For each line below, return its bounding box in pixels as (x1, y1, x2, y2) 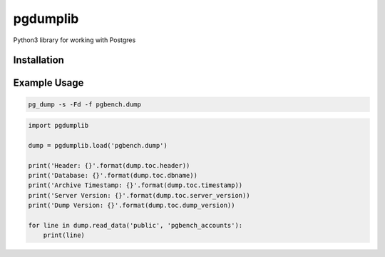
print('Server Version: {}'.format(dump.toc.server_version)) (28, 191, 250, 199)
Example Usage (13, 77, 84, 89)
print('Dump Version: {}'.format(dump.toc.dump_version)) (28, 201, 235, 210)
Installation (13, 54, 64, 66)
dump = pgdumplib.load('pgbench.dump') (28, 141, 168, 149)
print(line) (43, 231, 86, 239)
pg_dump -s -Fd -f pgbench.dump (28, 100, 142, 109)
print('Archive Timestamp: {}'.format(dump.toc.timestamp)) (28, 181, 243, 189)
